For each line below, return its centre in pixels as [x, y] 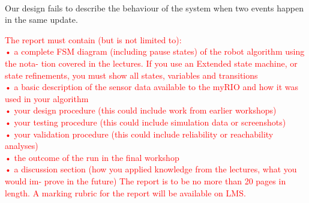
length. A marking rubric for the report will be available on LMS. [125, 192]
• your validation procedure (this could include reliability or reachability [139, 134]
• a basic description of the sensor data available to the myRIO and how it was [152, 87]
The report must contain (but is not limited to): [93, 39]
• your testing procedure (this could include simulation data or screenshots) [145, 122]
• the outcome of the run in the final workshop [92, 157]
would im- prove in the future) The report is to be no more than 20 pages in [145, 180]
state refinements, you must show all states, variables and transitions [131, 75]
